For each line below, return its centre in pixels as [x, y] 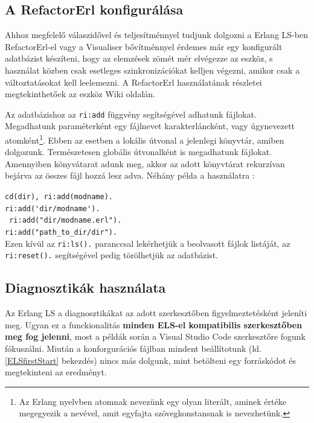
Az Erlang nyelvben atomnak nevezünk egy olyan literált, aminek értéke [152, 401]
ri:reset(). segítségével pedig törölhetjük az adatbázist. [112, 255]
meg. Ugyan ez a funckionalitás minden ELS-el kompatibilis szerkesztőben [154, 324]
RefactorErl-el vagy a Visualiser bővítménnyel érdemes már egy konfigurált [144, 46]
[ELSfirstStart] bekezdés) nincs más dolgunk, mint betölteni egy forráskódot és [151, 360]
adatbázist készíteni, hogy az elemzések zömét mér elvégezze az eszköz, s [139, 58]
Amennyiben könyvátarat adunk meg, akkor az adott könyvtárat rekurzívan [145, 163]
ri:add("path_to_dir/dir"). [61, 233]
